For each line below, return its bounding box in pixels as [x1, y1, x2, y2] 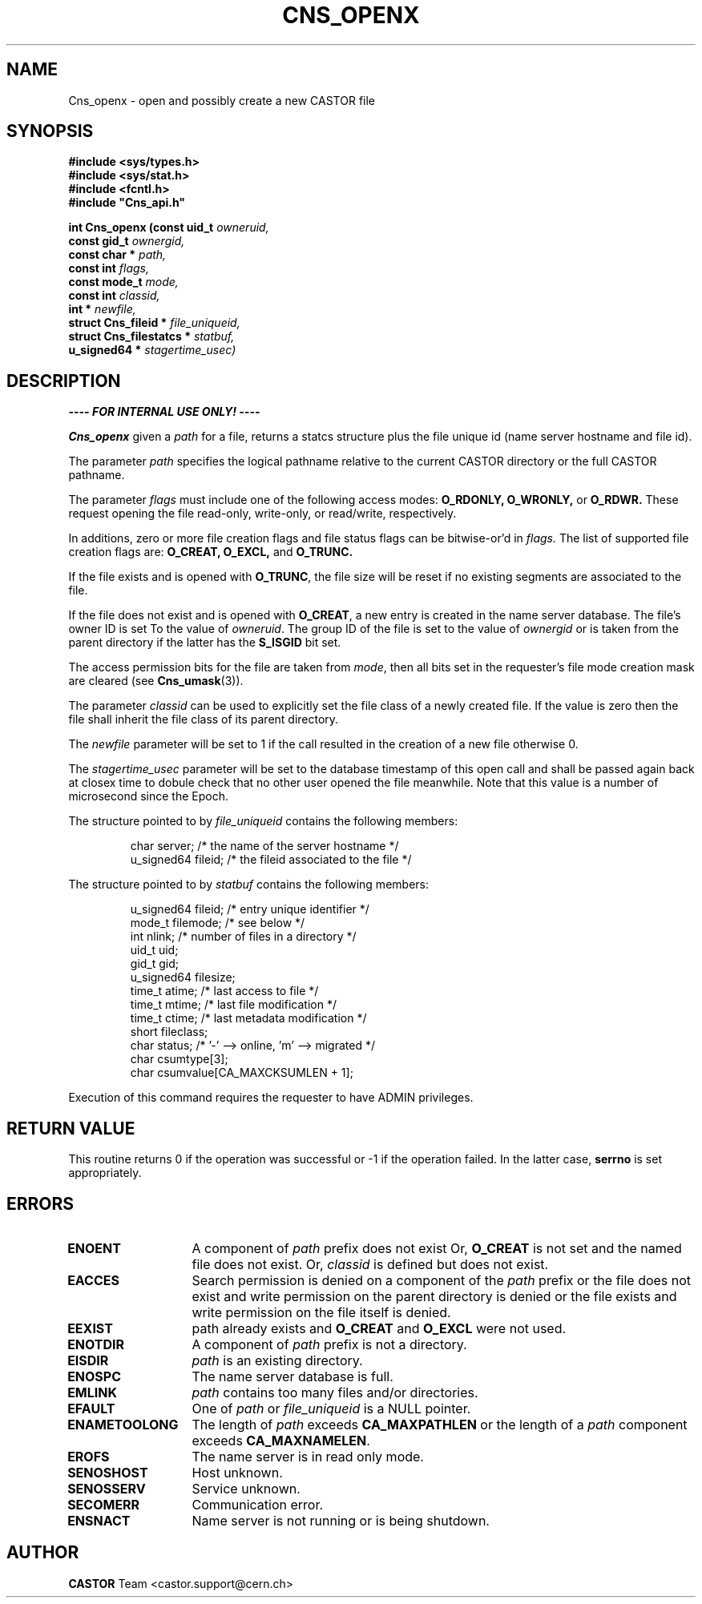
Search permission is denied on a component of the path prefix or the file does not [192, 1272, 692, 1288]
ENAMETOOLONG [67, 1416, 179, 1433]
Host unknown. [192, 1464, 283, 1481]
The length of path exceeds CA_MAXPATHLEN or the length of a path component [192, 1416, 688, 1433]
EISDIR [67, 1352, 109, 1368]
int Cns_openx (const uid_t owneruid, [68, 220, 269, 235]
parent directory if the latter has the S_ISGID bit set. [68, 635, 341, 650]
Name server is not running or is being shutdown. [192, 1512, 490, 1529]
